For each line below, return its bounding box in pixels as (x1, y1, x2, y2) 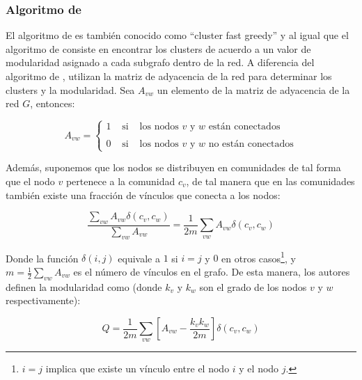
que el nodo (6, 173, 55, 188)
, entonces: (30, 96, 75, 111)
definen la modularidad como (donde (6, 279, 162, 294)
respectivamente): (6, 293, 81, 308)
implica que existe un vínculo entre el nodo (45, 361, 230, 376)
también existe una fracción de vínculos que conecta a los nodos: (6, 187, 281, 202)
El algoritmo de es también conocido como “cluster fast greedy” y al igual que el (6, 28, 349, 42)
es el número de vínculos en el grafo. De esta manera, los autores (73, 264, 350, 279)
